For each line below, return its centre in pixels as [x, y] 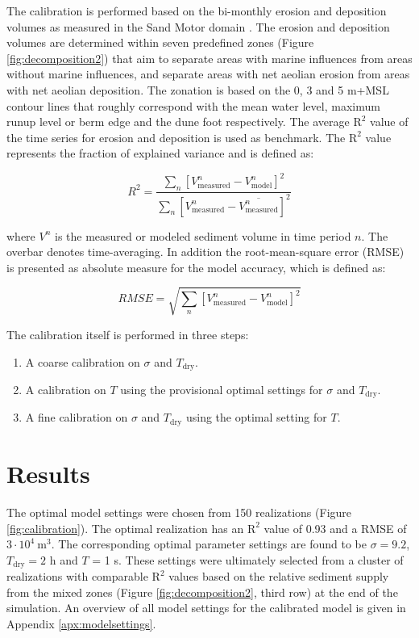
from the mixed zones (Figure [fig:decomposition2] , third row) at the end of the [202, 592]
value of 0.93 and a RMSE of [335, 528]
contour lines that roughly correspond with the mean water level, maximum [193, 105]
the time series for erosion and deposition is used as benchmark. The [176, 137]
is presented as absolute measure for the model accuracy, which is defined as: [196, 267]
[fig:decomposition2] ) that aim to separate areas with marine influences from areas [209, 58]
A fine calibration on [77, 417]
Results [48, 474]
